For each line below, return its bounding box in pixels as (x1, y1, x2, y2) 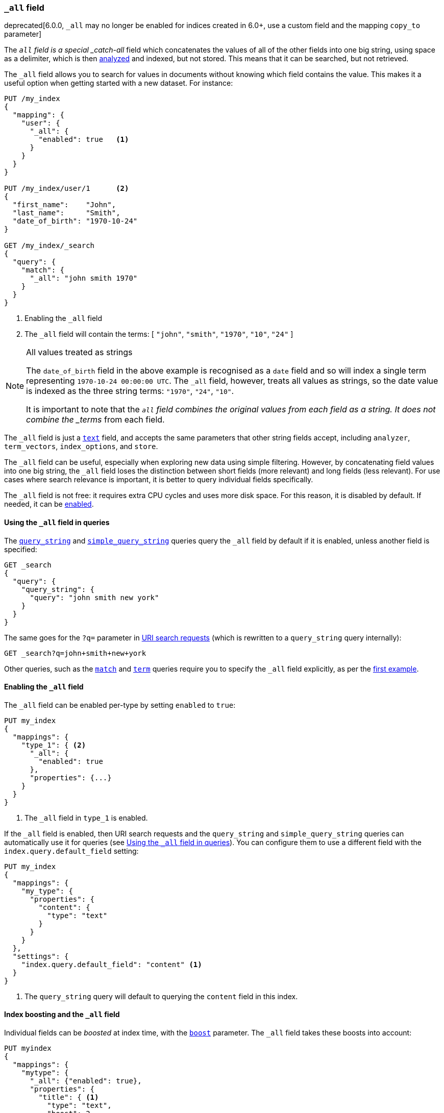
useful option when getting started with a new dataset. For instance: (4, 79, 233, 88)
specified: (4, 545, 37, 554)
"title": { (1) (38, 1093, 99, 1102)
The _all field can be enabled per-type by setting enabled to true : (4, 700, 236, 709)
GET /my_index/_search (4, 241, 95, 250)
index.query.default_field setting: (4, 846, 139, 855)
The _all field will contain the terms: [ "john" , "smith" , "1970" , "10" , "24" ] (24, 330, 293, 339)
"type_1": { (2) (21, 740, 86, 749)
